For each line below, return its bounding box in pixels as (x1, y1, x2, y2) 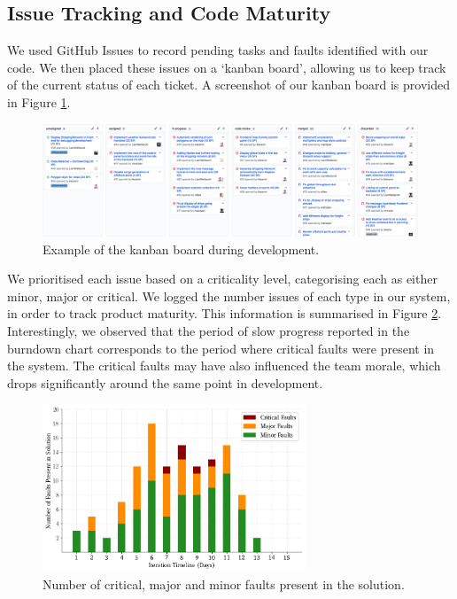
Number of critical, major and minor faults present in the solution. (43, 575, 405, 594)
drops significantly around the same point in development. (7, 373, 323, 392)
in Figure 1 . (7, 92, 71, 111)
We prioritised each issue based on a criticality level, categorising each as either (7, 269, 438, 288)
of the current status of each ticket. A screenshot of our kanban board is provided (7, 75, 450, 94)
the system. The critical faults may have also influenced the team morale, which (7, 356, 441, 375)
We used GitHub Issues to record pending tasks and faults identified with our (7, 41, 429, 59)
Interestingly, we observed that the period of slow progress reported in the (7, 322, 410, 340)
